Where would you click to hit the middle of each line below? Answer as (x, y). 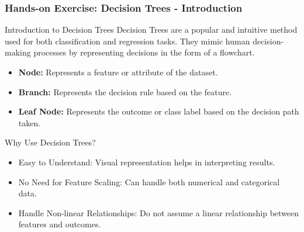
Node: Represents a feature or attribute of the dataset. (118, 72)
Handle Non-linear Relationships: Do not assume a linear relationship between (159, 212)
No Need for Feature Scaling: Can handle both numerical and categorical (149, 181)
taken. (30, 122)
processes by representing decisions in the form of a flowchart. (144, 52)
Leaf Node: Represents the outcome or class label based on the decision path (159, 111)
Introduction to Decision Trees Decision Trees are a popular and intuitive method (151, 30)
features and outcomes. (60, 224)
